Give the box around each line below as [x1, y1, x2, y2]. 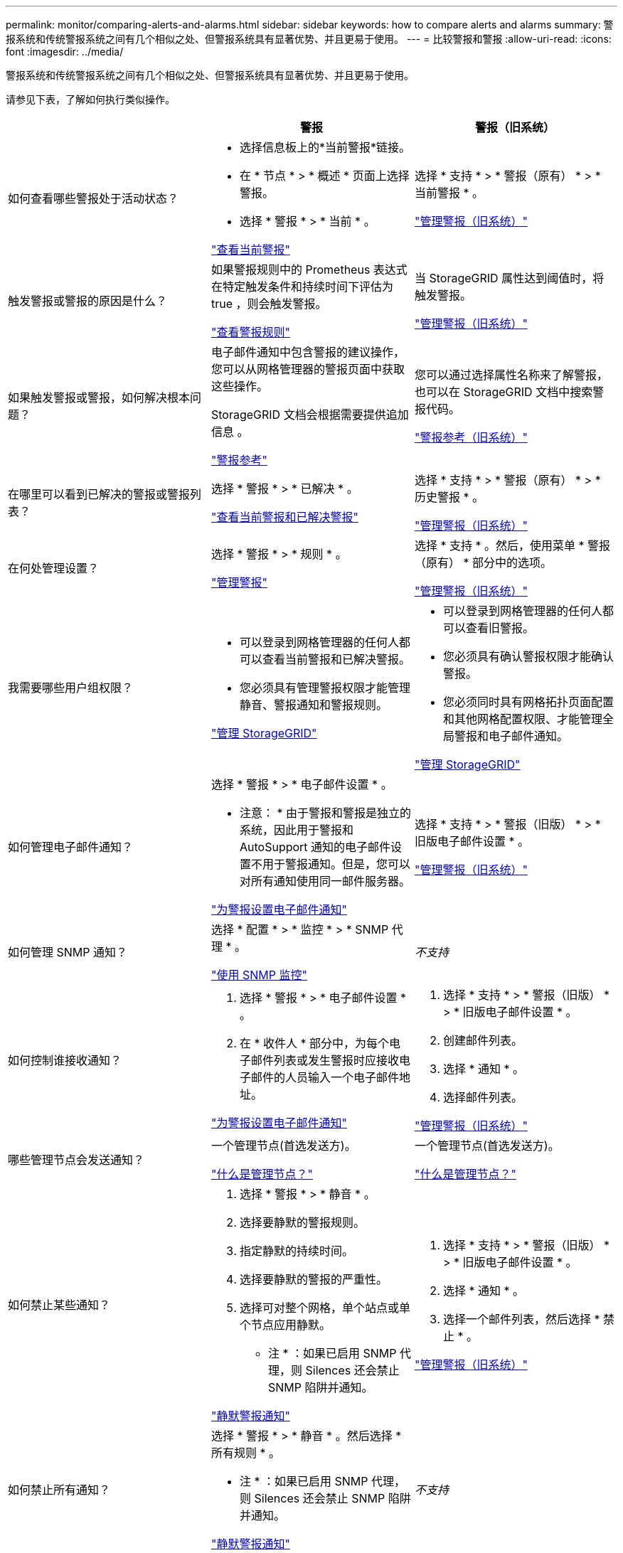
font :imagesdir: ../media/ [6, 46, 124, 58]
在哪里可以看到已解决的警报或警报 [8, 487, 191, 501]
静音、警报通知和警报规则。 [239, 698, 388, 712]
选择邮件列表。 [442, 1090, 523, 1104]
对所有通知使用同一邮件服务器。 [239, 874, 410, 888]
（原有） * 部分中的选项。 [414, 555, 552, 570]
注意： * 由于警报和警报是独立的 [239, 806, 412, 820]
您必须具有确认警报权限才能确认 [442, 649, 614, 663]
